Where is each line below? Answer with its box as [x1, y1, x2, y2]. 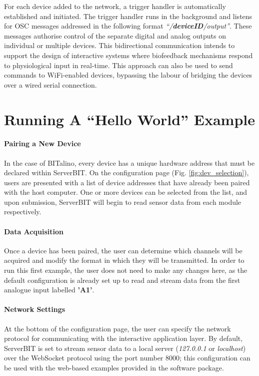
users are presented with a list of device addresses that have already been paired [4, 177, 250, 187]
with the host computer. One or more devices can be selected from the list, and [4, 187, 247, 197]
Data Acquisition [4, 226, 63, 236]
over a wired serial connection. [4, 79, 97, 90]
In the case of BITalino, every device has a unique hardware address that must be [4, 157, 255, 168]
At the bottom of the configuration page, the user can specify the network [4, 323, 231, 333]
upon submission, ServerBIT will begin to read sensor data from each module [4, 196, 241, 207]
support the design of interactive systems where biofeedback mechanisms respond [4, 50, 253, 60]
